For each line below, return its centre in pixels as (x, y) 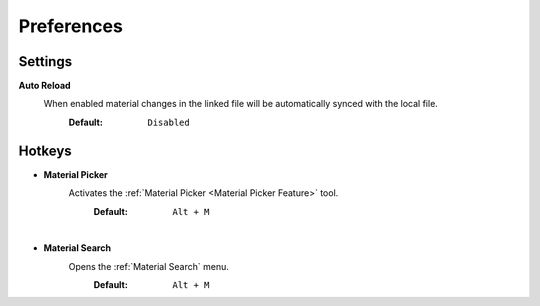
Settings (45, 61)
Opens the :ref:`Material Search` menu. (148, 266)
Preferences (71, 26)
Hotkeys (45, 150)
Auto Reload (44, 86)
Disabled (168, 122)
